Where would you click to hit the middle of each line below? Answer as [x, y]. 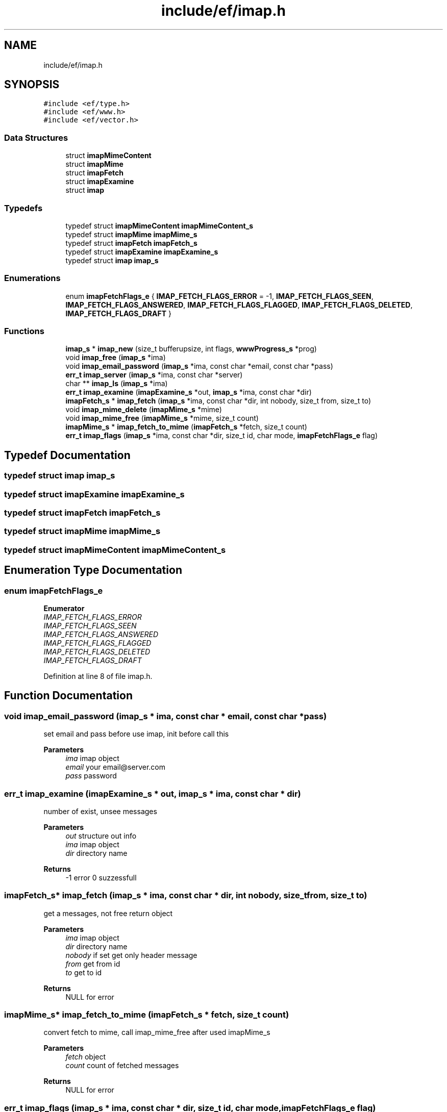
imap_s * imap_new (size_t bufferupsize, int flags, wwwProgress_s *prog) [191, 349]
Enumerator [64, 608]
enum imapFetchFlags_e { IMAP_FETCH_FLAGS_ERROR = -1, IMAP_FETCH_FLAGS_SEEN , [219, 296]
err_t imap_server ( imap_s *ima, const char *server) [154, 375]
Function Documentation [68, 696]
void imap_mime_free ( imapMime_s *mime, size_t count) [162, 418]
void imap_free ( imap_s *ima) [116, 358]
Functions [24, 331]
